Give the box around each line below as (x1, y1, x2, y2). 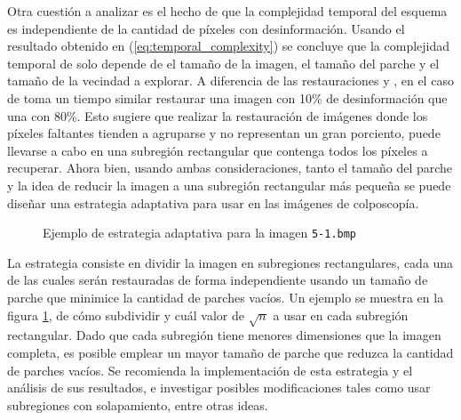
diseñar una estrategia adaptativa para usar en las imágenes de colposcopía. (7, 193, 419, 212)
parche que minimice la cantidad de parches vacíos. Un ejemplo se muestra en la (7, 287, 444, 306)
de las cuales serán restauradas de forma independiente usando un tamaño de (7, 271, 428, 289)
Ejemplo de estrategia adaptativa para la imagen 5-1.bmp (43, 223, 357, 242)
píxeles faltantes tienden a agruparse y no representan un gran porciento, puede (7, 124, 441, 142)
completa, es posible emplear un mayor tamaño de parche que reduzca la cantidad (7, 343, 454, 361)
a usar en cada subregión (273, 305, 409, 324)
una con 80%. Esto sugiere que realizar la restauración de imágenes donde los (7, 106, 428, 125)
